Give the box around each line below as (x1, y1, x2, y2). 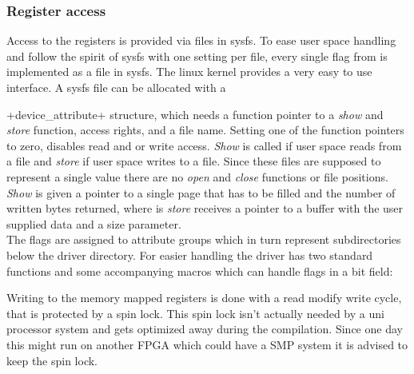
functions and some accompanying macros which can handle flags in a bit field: (6, 262, 393, 279)
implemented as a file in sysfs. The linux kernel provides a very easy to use (6, 63, 372, 80)
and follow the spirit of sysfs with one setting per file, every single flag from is (6, 47, 388, 64)
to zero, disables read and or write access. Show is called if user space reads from (6, 137, 402, 153)
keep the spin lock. (6, 352, 98, 368)
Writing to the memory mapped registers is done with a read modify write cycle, (6, 289, 402, 306)
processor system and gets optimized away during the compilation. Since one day (6, 320, 403, 337)
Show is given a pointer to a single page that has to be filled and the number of (6, 184, 396, 201)
